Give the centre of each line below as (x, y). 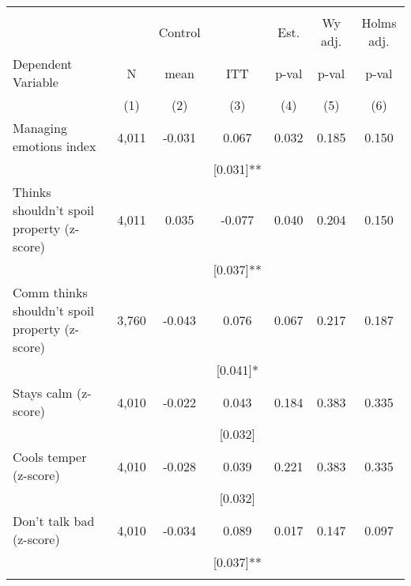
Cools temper (50, 457)
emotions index (55, 146)
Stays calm (43, 393)
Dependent (43, 64)
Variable (36, 82)
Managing (40, 128)
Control (179, 32)
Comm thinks (50, 292)
